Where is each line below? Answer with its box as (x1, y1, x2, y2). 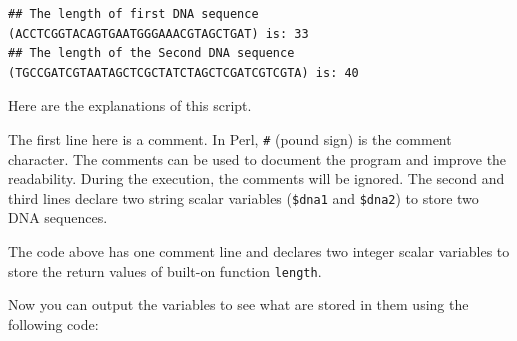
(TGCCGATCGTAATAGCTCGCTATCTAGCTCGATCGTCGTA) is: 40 (8, 65, 359, 80)
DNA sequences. (8, 207, 108, 228)
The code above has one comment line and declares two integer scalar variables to (8, 241, 510, 262)
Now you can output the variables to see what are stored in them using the (8, 294, 469, 315)
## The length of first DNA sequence (8, 7, 259, 21)
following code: (8, 313, 99, 334)
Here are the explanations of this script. (8, 95, 252, 116)
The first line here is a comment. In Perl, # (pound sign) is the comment (8, 128, 452, 149)
